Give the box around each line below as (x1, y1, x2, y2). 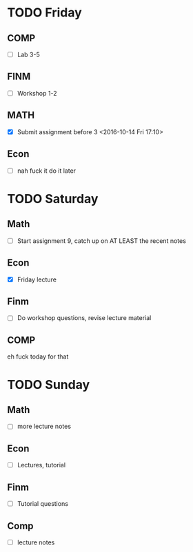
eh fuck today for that (7, 352, 69, 361)
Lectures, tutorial (17, 461, 66, 469)
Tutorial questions (17, 500, 69, 508)
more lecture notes (17, 422, 71, 431)
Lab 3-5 (17, 50, 40, 59)
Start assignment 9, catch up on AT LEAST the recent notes (17, 236, 186, 245)
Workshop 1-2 (17, 89, 57, 97)
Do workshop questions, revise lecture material (17, 314, 152, 322)
